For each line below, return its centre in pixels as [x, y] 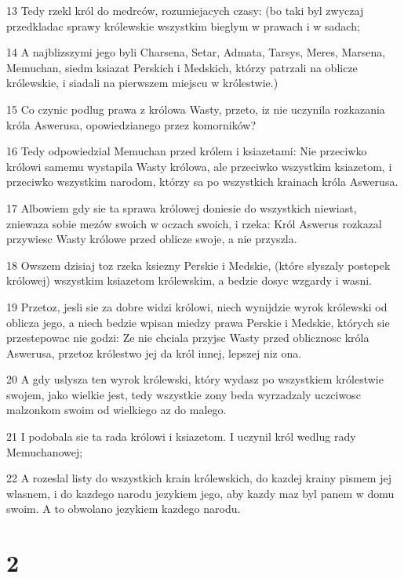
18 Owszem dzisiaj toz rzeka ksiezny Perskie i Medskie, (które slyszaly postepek [198, 265]
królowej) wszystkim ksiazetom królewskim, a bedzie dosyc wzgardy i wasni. [189, 280]
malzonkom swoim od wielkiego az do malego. [116, 410]
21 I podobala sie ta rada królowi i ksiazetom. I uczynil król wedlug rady [181, 436]
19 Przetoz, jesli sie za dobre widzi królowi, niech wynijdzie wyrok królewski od [197, 306]
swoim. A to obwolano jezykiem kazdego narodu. [124, 509]
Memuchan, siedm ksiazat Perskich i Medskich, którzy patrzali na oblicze [182, 67]
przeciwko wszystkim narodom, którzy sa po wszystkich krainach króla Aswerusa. [202, 182]
